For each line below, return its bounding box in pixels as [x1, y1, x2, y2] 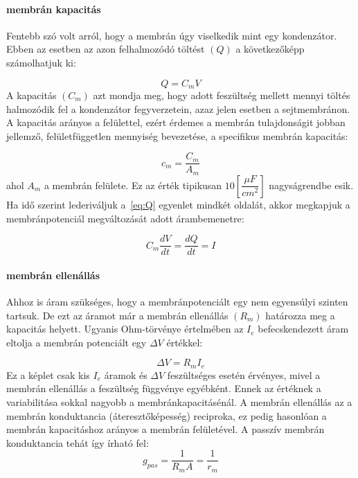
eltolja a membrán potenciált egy [6, 335, 147, 349]
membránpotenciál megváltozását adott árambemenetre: [6, 211, 244, 225]
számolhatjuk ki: [6, 55, 76, 69]
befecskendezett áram [258, 321, 349, 336]
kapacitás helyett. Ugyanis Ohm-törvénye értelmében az [6, 321, 244, 336]
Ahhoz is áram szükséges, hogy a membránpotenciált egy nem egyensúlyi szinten [6, 294, 348, 308]
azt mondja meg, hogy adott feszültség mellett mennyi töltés [93, 88, 350, 103]
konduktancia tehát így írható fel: [6, 435, 149, 450]
